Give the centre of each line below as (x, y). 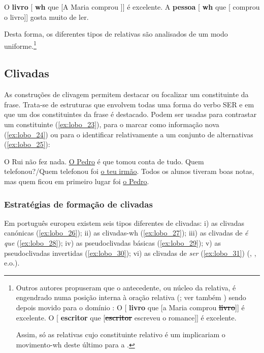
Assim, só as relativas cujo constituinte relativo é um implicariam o (121, 334)
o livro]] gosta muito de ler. (46, 17)
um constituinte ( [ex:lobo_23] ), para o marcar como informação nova (112, 124)
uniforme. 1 (20, 45)
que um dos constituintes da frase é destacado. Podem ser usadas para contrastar (130, 114)
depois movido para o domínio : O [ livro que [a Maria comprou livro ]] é (130, 307)
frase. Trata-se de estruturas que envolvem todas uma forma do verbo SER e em (129, 104)
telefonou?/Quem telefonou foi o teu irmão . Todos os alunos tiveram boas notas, (129, 171)
